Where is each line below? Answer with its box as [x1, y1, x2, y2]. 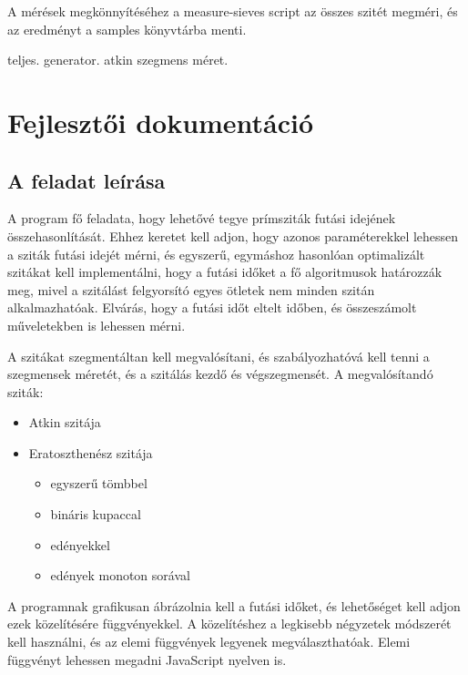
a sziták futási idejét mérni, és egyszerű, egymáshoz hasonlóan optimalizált [7, 244, 425, 263]
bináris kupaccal [50, 505, 141, 524]
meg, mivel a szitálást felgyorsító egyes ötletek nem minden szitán [7, 280, 375, 299]
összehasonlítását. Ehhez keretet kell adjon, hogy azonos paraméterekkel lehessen [7, 226, 459, 245]
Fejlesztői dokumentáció [7, 103, 314, 140]
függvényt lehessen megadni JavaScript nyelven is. [7, 649, 287, 669]
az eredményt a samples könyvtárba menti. [7, 19, 247, 38]
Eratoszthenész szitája [28, 443, 153, 462]
